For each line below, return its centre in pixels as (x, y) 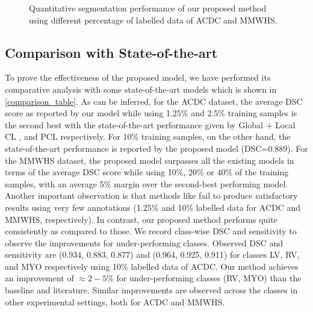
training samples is (262, 113)
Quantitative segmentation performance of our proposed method (148, 8)
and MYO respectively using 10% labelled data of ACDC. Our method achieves (152, 266)
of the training (262, 172)
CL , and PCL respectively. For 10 (68, 136)
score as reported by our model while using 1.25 (93, 113)
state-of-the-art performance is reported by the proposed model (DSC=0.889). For (156, 148)
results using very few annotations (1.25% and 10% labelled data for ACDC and (153, 207)
